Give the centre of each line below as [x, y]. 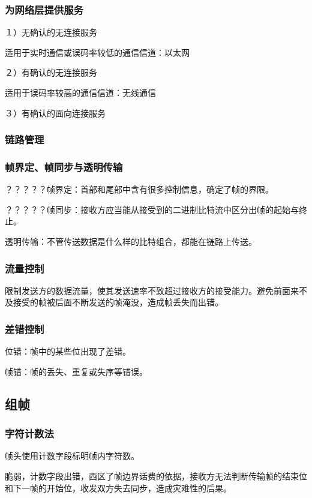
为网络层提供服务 [44, 9]
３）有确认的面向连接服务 [55, 112]
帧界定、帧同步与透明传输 [64, 166]
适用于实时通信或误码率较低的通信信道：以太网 [97, 52]
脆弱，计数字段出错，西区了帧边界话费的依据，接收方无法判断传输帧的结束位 [156, 476]
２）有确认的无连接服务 [51, 72]
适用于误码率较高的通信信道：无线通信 [80, 92]
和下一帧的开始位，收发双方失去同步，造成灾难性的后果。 [118, 487]
